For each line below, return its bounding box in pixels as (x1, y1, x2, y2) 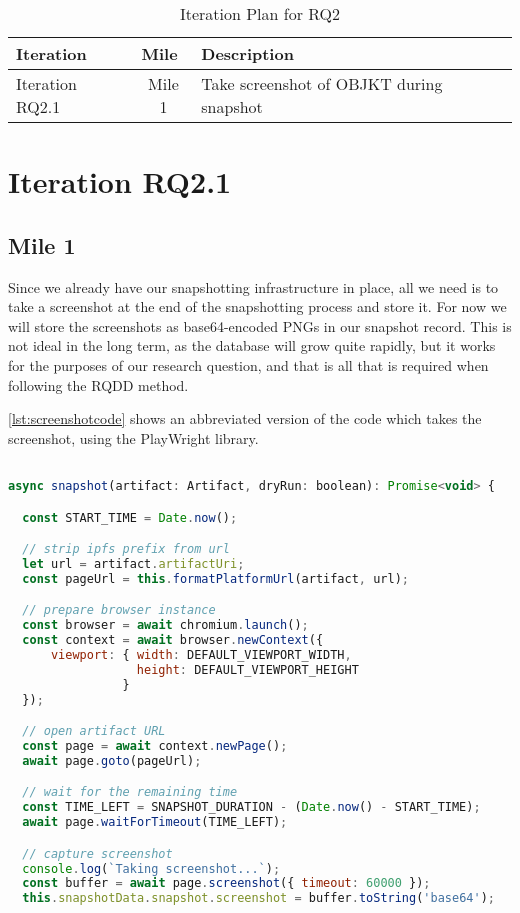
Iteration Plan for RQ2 (179, 2, 341, 25)
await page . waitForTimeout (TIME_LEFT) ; (22, 815, 288, 830)
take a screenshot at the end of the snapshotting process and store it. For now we (8, 296, 507, 317)
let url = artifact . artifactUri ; (22, 556, 245, 571)
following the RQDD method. (8, 374, 189, 395)
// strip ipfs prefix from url (22, 542, 230, 557)
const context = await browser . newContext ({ (22, 633, 324, 648)
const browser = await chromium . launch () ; (22, 618, 309, 633)
